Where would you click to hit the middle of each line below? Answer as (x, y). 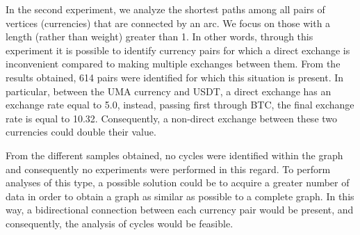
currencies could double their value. (81, 132)
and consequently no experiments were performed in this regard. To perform (168, 169)
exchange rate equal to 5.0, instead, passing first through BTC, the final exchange (180, 105)
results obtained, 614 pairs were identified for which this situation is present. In (175, 77)
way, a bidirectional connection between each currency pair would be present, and (180, 210)
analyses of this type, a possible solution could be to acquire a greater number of (178, 183)
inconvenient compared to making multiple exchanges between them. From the (173, 64)
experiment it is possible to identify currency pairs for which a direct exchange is (178, 50)
